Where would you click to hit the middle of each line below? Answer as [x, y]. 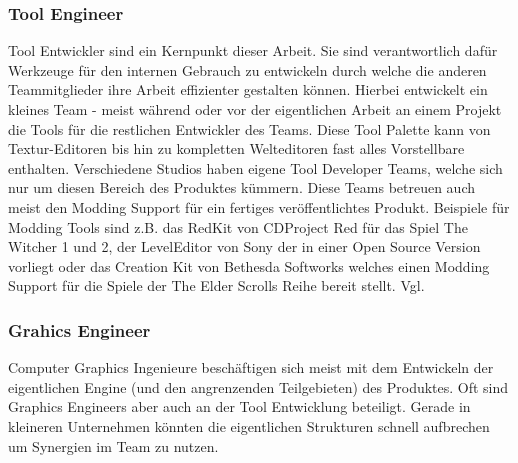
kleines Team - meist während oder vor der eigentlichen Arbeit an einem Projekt [255, 109]
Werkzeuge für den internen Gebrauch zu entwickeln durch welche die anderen [247, 69]
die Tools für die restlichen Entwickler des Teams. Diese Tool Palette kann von [249, 128]
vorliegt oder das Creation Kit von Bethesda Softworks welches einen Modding [249, 265]
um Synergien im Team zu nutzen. [113, 445]
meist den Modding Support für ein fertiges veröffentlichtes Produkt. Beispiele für [259, 206]
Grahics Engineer [79, 329]
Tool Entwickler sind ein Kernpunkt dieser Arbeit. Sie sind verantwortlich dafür [253, 50]
